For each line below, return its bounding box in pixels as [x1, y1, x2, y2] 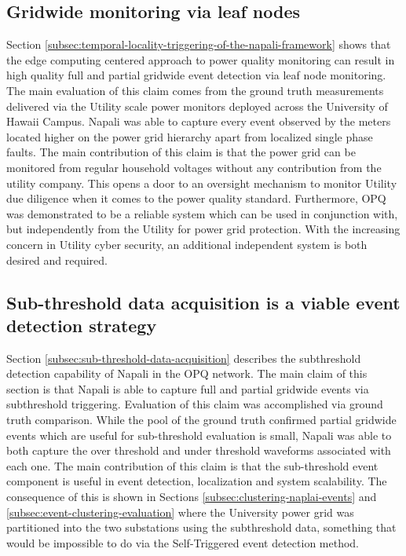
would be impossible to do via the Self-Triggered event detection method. [6, 534, 360, 551]
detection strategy [6, 313, 157, 337]
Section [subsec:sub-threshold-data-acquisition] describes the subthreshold [6, 349, 361, 366]
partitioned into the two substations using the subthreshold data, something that [6, 519, 397, 536]
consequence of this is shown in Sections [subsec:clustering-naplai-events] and [6, 488, 377, 505]
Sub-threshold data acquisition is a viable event [6, 290, 401, 314]
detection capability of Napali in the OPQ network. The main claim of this [6, 365, 368, 382]
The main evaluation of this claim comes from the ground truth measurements [6, 82, 384, 98]
